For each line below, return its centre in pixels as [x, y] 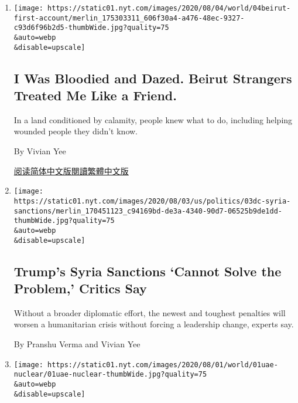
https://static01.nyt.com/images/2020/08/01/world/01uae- [163, 365]
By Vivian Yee [40, 151]
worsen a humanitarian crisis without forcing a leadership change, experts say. [154, 324]
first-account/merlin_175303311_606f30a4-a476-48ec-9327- [129, 18]
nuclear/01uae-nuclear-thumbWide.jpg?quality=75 [110, 375]
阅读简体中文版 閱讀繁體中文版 [71, 170]
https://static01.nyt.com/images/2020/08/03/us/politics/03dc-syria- [152, 201]
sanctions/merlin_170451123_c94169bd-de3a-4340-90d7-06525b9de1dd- [148, 211]
